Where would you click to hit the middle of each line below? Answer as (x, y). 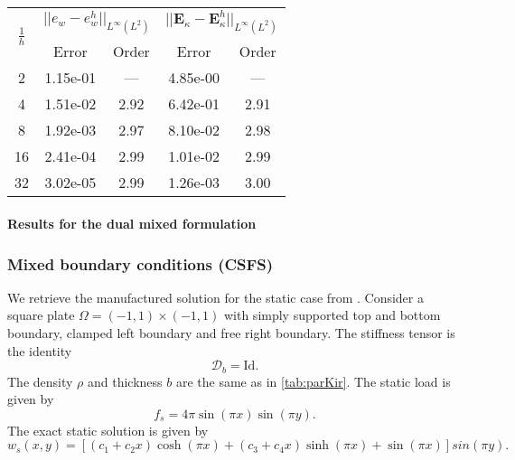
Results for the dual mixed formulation (132, 223)
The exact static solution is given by (108, 430)
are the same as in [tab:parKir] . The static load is (313, 381)
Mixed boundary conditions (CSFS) (140, 263)
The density (40, 381)
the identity (40, 350)
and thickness (125, 381)
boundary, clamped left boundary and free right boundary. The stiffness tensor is (231, 332)
